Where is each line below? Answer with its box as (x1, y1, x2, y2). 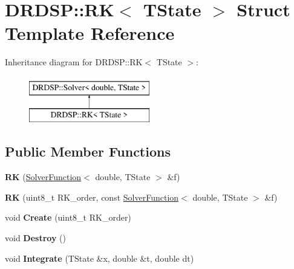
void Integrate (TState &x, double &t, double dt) (5, 251, 194, 264)
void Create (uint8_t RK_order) (5, 211, 131, 224)
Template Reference (5, 21, 175, 45)
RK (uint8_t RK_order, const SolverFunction (5, 190, 179, 203)
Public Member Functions (5, 142, 171, 161)
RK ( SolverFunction (5, 170, 82, 183)
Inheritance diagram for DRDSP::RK (5, 56, 143, 68)
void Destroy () (5, 232, 66, 244)
